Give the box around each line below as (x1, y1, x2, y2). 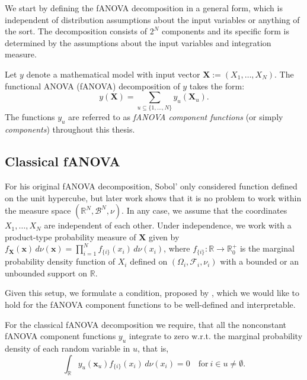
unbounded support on (5, 266, 88, 279)
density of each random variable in (5, 342, 130, 355)
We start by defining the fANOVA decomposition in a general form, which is (5, 2, 283, 14)
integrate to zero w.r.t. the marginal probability (129, 330, 303, 342)
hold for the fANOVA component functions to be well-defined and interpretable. (5, 298, 296, 311)
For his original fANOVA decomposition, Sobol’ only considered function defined (5, 180, 298, 192)
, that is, (137, 342, 169, 355)
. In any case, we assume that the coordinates (121, 204, 287, 217)
